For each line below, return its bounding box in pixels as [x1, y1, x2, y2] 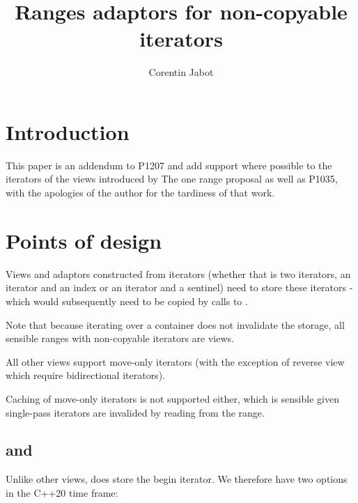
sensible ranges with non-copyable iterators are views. [6, 331, 234, 346]
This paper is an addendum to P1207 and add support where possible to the [6, 157, 332, 172]
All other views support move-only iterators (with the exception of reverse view [6, 354, 345, 369]
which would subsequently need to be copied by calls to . [6, 293, 248, 308]
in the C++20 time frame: [6, 485, 118, 500]
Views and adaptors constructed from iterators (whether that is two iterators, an [6, 266, 351, 281]
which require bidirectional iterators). [6, 368, 165, 382]
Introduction [6, 117, 130, 146]
